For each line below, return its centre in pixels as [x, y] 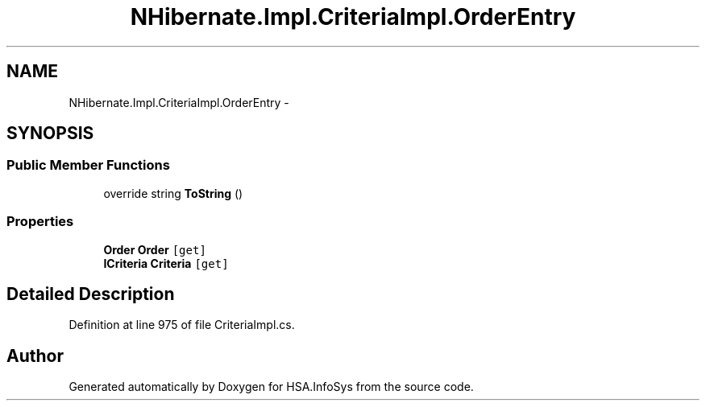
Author [35, 356]
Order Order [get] [155, 249]
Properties [40, 222]
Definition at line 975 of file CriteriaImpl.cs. [182, 325]
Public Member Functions [88, 165]
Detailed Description [91, 294]
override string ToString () [173, 193]
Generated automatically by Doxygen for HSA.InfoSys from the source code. [271, 387]
